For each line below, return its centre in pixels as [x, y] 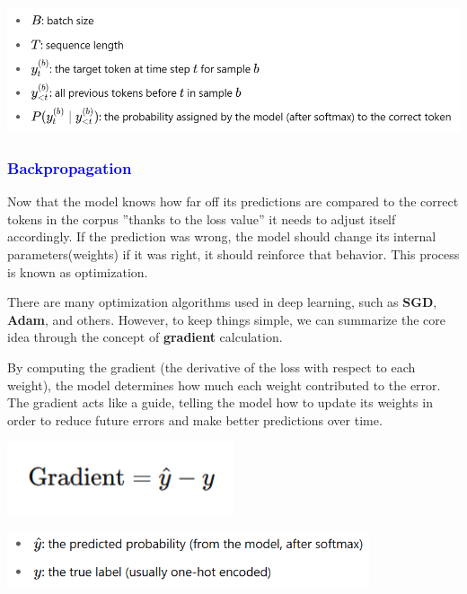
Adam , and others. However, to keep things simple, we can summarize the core [226, 319]
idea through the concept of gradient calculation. [145, 337]
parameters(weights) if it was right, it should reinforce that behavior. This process [233, 254]
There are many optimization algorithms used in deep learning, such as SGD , [222, 302]
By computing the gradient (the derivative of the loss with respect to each [211, 367]
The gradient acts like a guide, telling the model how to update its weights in [220, 402]
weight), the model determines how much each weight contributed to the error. [224, 384]
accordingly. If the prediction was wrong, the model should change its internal [222, 236]
